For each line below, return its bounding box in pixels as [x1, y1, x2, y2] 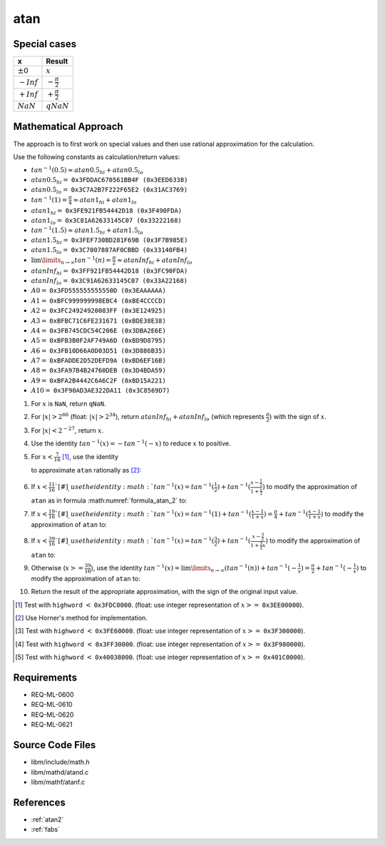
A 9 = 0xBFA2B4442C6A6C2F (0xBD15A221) [31, 376, 167, 385]
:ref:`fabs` [31, 825, 61, 834]
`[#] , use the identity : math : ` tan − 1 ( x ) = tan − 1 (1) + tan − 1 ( [54, 509, 252, 520]
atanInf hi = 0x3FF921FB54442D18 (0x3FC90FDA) [31, 266, 188, 276]
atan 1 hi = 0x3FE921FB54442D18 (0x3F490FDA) [31, 206, 183, 216]
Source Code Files [13, 739, 96, 751]
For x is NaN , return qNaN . [31, 399, 106, 408]
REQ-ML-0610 [31, 700, 73, 709]
